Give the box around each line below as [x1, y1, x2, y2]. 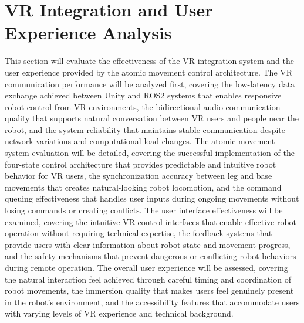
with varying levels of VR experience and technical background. [5, 307, 234, 319]
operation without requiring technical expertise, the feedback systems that [5, 227, 272, 239]
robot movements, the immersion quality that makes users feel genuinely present [5, 284, 294, 297]
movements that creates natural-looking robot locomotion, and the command [5, 181, 282, 193]
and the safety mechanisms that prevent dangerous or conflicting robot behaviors [5, 250, 296, 262]
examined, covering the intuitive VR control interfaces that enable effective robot [5, 215, 297, 227]
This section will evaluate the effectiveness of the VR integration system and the [5, 55, 294, 67]
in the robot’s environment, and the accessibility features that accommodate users [5, 295, 300, 308]
